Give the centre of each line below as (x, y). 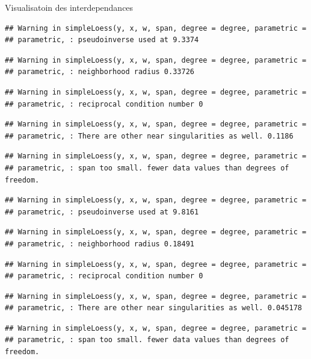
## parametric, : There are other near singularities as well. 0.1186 (149, 136)
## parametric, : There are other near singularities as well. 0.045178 (153, 308)
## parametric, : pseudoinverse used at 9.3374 (102, 40)
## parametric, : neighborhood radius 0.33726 (100, 72)
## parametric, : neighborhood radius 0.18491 (100, 244)
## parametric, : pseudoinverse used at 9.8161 (102, 212)
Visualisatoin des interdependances (69, 7)
